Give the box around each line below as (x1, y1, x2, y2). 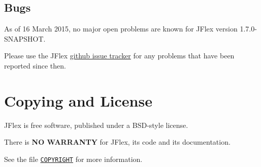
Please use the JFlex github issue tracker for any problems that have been (4, 50, 235, 61)
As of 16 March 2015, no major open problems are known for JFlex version (4, 23, 238, 34)
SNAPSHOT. (4, 33, 46, 44)
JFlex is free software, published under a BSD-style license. (4, 119, 188, 130)
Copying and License (4, 90, 152, 111)
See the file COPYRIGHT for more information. (4, 153, 143, 164)
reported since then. (4, 60, 66, 71)
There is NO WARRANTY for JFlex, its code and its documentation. (4, 137, 231, 147)
